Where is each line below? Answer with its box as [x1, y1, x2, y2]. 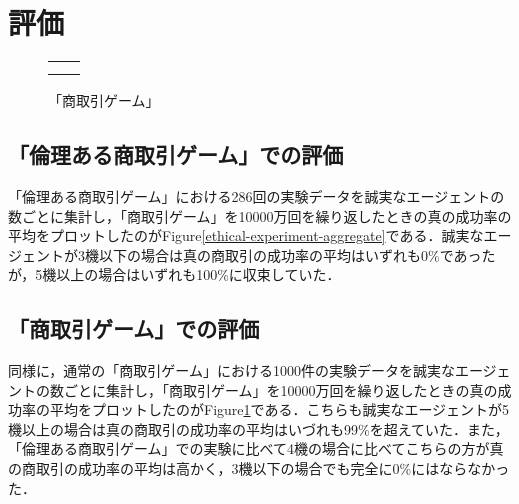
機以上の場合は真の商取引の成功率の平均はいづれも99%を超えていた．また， [8, 418, 509, 439]
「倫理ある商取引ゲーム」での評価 [8, 139, 344, 170]
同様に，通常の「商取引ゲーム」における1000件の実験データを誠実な [8, 360, 455, 381]
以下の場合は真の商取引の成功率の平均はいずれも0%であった [98, 244, 496, 265]
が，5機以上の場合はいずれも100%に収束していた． [8, 264, 341, 285]
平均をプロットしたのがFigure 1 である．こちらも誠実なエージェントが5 [49, 399, 510, 420]
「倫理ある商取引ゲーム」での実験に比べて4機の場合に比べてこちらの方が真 [8, 438, 504, 459]
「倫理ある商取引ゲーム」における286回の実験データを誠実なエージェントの [8, 185, 505, 206]
